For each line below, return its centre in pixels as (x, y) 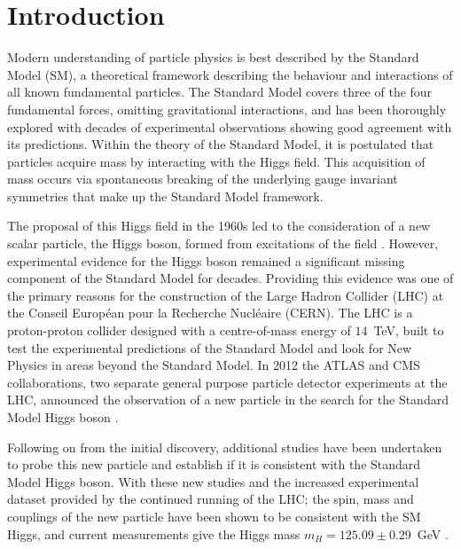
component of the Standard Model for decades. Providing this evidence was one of (230, 278)
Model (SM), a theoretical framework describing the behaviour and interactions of (230, 74)
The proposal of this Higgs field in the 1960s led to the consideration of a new (219, 226)
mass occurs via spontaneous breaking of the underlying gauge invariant (203, 179)
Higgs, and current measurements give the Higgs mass (154, 533)
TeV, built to (409, 330)
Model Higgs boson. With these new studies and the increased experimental (213, 481)
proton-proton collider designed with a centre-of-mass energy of (179, 330)
